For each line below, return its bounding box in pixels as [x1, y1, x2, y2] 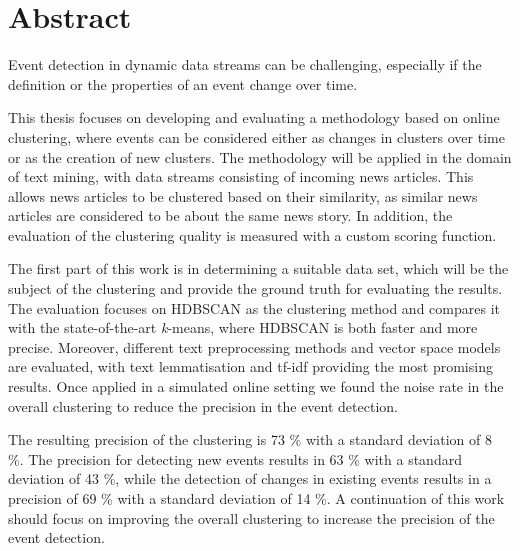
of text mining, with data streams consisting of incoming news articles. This [8, 166, 474, 187]
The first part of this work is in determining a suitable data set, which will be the [8, 258, 509, 279]
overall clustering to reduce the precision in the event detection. [8, 395, 398, 416]
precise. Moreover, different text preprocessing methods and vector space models [8, 336, 501, 357]
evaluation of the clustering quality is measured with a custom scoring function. [8, 224, 497, 245]
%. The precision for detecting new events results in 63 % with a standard [8, 448, 462, 469]
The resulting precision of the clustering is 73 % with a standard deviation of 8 [8, 429, 492, 450]
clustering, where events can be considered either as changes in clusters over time [8, 126, 505, 147]
